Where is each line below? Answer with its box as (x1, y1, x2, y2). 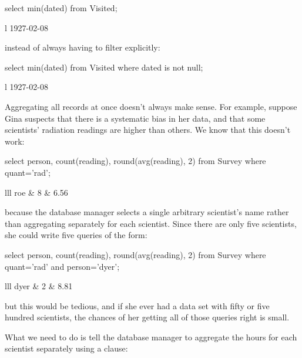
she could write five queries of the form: (5, 229, 147, 241)
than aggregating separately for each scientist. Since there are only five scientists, (5, 217, 297, 229)
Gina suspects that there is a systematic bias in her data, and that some (5, 112, 266, 124)
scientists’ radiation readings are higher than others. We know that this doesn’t (5, 123, 291, 136)
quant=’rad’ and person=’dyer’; (5, 260, 120, 272)
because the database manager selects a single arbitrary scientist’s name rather (5, 206, 289, 218)
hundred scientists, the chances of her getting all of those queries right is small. (5, 311, 290, 323)
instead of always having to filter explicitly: (5, 41, 160, 53)
